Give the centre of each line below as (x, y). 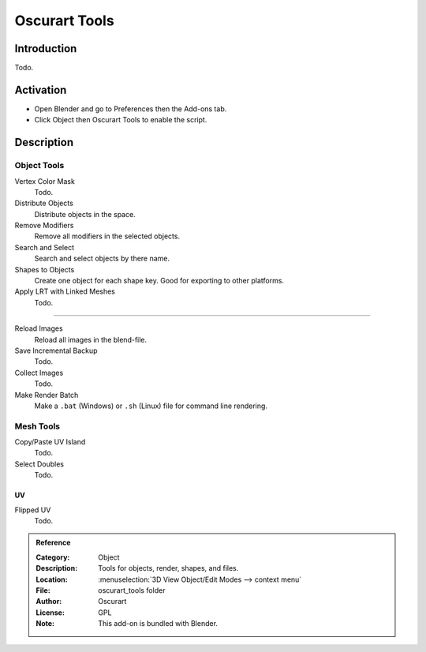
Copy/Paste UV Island (50, 442)
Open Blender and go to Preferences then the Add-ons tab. (131, 109)
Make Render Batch (47, 395)
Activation (41, 90)
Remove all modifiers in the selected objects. (107, 236)
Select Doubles (39, 464)
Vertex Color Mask (45, 181)
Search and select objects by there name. (102, 259)
